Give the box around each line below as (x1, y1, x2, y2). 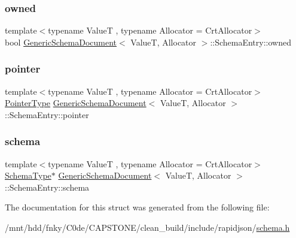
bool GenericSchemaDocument (5, 35, 117, 48)
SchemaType (5, 169, 51, 182)
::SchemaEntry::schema (5, 180, 90, 193)
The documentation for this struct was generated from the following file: (5, 201, 270, 213)
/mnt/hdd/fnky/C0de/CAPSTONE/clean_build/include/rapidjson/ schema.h (5, 221, 290, 233)
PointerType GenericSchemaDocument (5, 97, 147, 109)
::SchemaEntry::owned (210, 35, 291, 48)
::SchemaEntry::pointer (5, 108, 89, 120)
